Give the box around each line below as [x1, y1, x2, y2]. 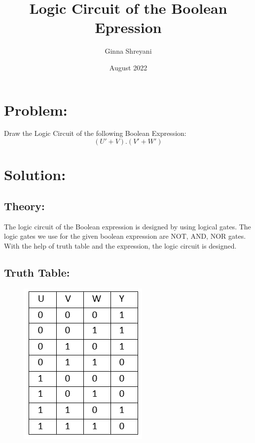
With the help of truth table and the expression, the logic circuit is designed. [4, 240, 237, 251]
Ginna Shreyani [105, 46, 152, 56]
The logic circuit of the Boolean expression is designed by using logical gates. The [4, 221, 251, 231]
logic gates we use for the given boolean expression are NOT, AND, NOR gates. [4, 231, 246, 241]
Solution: [4, 164, 66, 185]
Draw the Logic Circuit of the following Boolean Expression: [4, 128, 186, 138]
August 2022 [109, 62, 147, 72]
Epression [95, 17, 162, 37]
